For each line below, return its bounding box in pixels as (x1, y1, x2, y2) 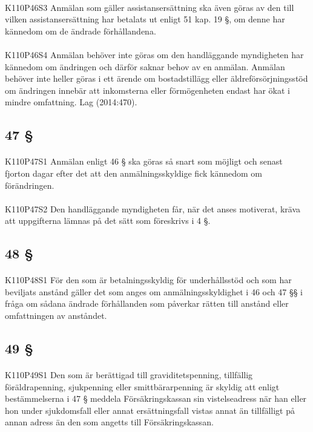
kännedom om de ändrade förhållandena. (5, 24, 156, 37)
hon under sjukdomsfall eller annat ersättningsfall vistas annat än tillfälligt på (5, 404, 295, 416)
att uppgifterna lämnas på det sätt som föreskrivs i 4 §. (5, 214, 211, 227)
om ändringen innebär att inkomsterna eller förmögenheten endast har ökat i (5, 83, 290, 96)
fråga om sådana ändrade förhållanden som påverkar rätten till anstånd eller (5, 297, 289, 310)
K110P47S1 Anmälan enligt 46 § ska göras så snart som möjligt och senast (5, 155, 283, 168)
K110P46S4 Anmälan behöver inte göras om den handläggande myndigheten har (5, 48, 304, 61)
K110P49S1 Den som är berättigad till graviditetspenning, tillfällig (5, 368, 253, 381)
